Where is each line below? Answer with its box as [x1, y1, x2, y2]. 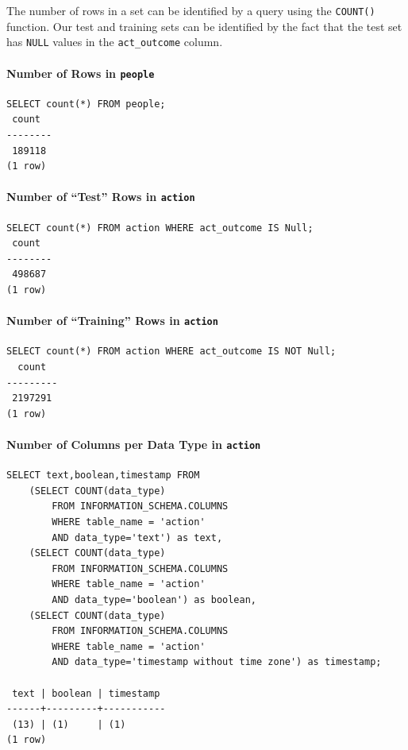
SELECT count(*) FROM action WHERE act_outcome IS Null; [6, 222, 314, 234]
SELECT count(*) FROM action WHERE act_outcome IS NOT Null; [6, 346, 337, 358]
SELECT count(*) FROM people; [6, 98, 166, 110]
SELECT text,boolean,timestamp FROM [6, 470, 200, 481]
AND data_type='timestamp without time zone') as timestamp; [52, 656, 382, 668]
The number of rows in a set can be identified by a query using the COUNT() [6, 2, 375, 18]
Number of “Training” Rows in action [6, 312, 218, 329]
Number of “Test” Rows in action [6, 188, 195, 205]
